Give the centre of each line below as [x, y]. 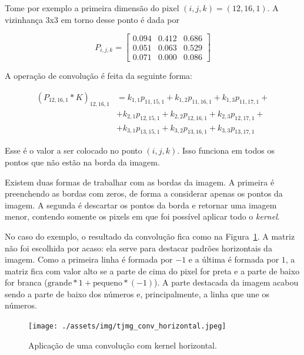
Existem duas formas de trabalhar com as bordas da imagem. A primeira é [140, 182]
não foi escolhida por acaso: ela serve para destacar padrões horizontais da [138, 248]
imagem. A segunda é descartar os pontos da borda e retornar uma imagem [141, 205]
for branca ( [26, 282]
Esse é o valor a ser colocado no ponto [74, 150]
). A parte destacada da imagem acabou [226, 282]
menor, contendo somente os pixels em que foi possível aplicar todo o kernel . [142, 216]
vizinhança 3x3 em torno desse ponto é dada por [92, 19]
